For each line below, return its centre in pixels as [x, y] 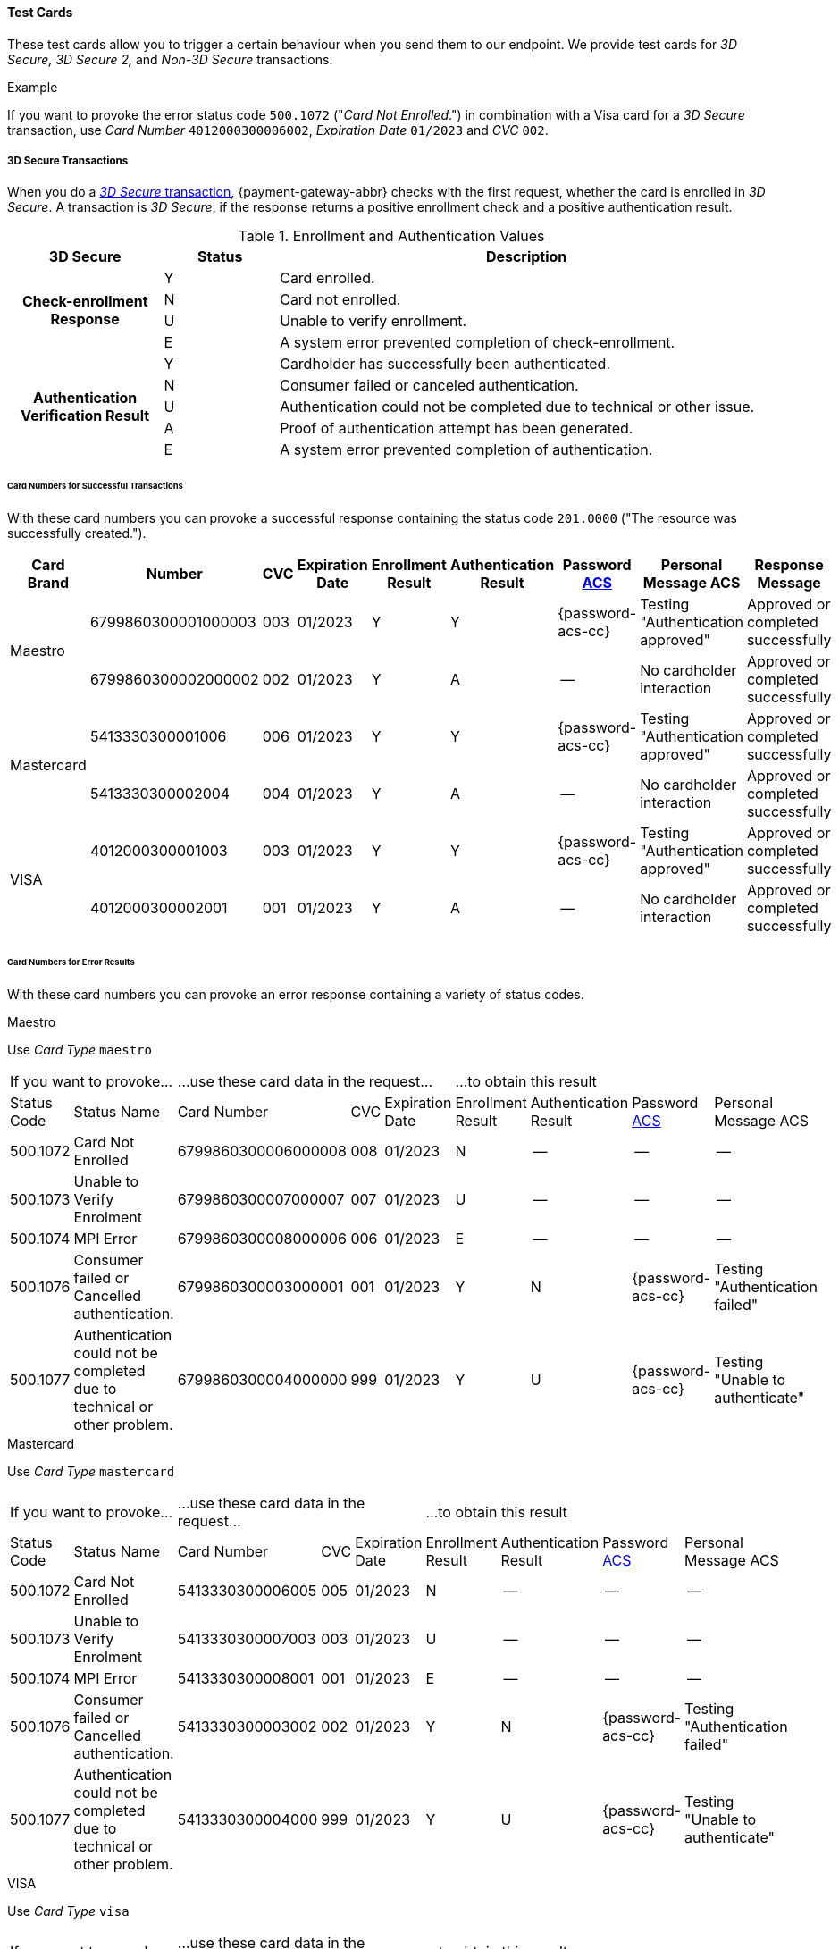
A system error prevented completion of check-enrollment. [478, 343]
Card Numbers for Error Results [71, 962]
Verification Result [85, 416]
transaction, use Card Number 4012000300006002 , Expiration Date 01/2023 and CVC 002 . [278, 130]
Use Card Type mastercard [91, 1471]
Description [526, 257]
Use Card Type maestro [80, 1049]
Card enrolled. [327, 278]
